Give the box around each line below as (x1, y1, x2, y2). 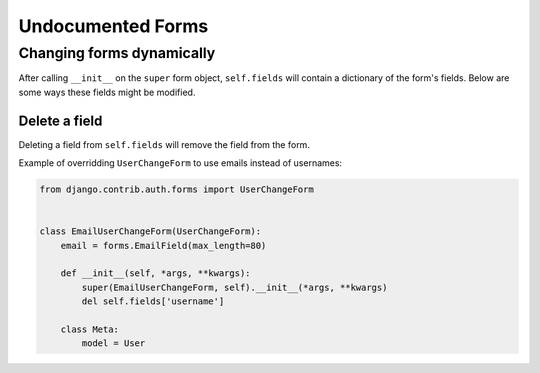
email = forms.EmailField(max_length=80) (60, 240, 267, 251)
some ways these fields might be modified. (18, 86, 196, 98)
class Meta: (60, 323, 120, 335)
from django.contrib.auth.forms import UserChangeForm (39, 184, 314, 195)
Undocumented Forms (18, 15, 209, 37)
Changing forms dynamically (18, 44, 216, 62)
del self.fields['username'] (81, 296, 225, 307)
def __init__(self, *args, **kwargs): (60, 268, 251, 279)
